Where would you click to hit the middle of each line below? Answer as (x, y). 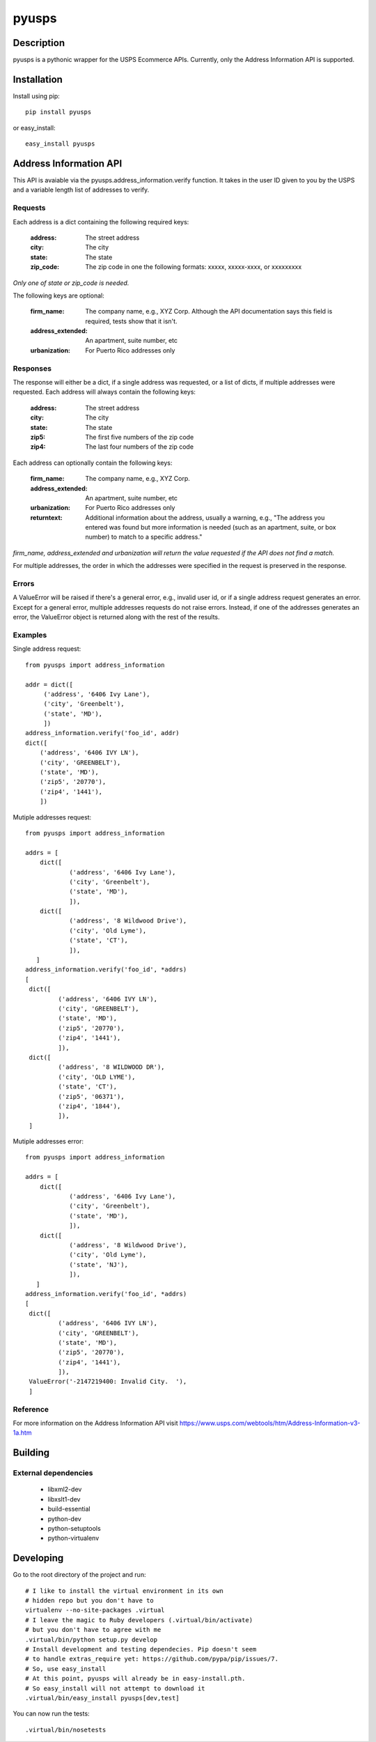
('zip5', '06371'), (91, 1096)
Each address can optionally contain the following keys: (93, 463)
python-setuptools (74, 1528)
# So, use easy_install (66, 1668)
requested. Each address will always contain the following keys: (104, 392)
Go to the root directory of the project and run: (79, 1575)
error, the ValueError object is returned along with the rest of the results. (116, 617)
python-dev (64, 1518)
